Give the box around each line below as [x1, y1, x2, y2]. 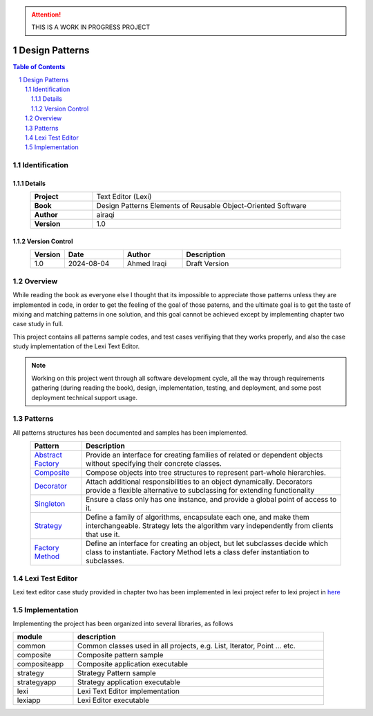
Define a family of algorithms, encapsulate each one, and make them [85, 512, 310, 522]
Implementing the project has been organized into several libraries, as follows [12, 619, 233, 628]
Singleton [34, 499, 66, 509]
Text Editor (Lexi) [96, 192, 152, 202]
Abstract [34, 450, 62, 460]
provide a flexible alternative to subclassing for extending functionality [85, 486, 314, 496]
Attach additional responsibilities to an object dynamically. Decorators [85, 477, 313, 487]
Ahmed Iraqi [126, 259, 167, 269]
